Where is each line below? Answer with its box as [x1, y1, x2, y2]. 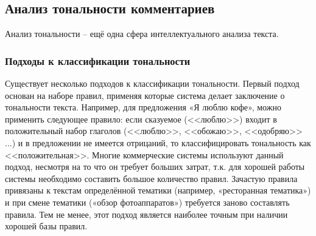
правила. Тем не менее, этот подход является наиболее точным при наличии [5, 207, 288, 220]
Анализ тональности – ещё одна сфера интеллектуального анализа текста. [5, 27, 279, 40]
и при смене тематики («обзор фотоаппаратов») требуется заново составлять [5, 195, 290, 208]
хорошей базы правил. [5, 220, 88, 232]
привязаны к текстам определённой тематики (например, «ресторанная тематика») [5, 184, 311, 197]
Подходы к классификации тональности [5, 53, 191, 68]
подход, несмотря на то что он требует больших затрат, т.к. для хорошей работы [5, 160, 305, 173]
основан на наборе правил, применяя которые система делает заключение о [5, 89, 285, 101]
